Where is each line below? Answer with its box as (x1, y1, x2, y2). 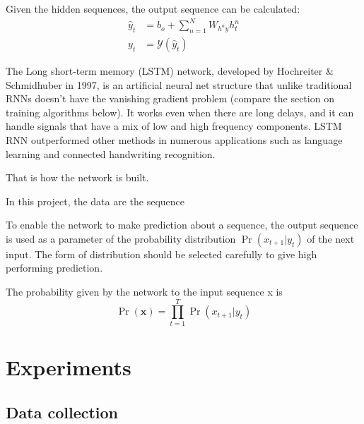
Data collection (6, 401, 119, 423)
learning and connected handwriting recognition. (6, 146, 216, 161)
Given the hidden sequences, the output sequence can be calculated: (6, 1, 300, 16)
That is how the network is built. (6, 170, 149, 185)
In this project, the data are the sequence (6, 193, 184, 208)
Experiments (6, 352, 131, 381)
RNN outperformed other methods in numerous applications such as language (6, 132, 343, 147)
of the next (307, 231, 355, 246)
